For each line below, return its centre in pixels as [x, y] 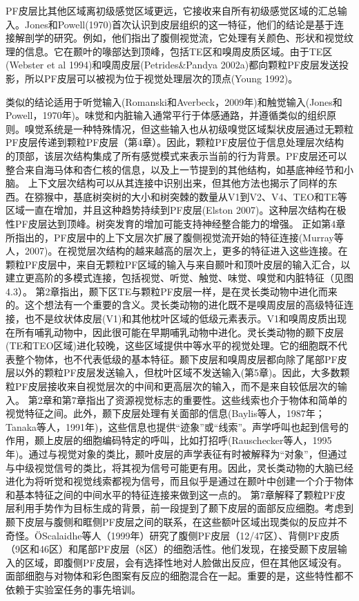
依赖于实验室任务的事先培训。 [73, 589]
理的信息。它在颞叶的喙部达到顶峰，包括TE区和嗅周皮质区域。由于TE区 [169, 51]
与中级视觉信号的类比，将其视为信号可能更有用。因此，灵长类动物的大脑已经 [179, 467]
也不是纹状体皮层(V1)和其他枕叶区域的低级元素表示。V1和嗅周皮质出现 [185, 318]
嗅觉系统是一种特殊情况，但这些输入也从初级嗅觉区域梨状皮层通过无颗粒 [189, 128]
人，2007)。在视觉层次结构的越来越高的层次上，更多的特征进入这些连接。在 [177, 251]
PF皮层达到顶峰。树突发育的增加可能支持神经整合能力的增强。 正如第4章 [180, 223]
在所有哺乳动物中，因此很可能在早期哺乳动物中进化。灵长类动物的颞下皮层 [175, 332]
